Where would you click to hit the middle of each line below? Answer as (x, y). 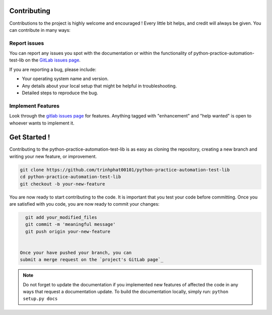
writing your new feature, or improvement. (53, 156)
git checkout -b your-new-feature (62, 184)
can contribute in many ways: (40, 30)
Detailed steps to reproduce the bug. (60, 93)
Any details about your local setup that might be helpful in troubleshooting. (99, 86)
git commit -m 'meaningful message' (71, 225)
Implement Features (35, 106)
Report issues (27, 43)
